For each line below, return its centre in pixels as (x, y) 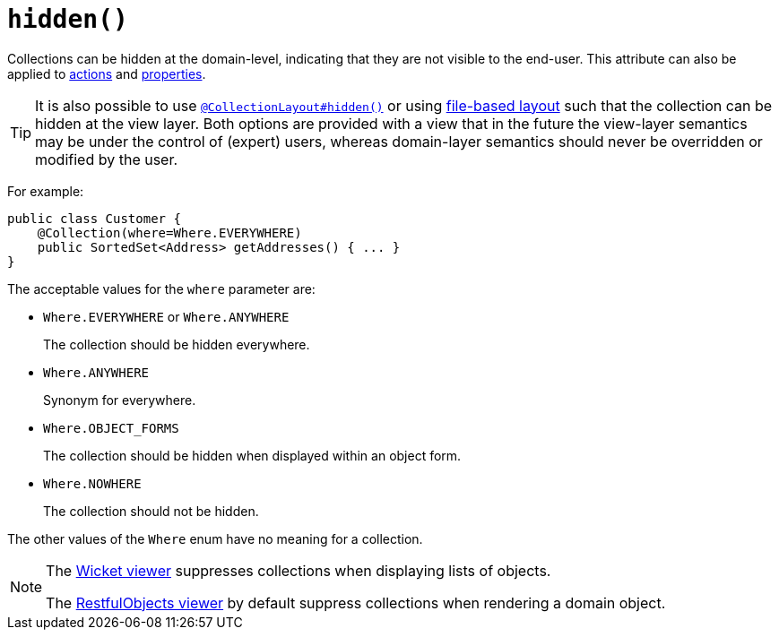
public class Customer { (94, 218)
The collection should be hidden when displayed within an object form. (252, 455)
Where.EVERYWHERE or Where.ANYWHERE (166, 316)
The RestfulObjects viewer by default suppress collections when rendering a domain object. (356, 603)
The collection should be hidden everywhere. (177, 344)
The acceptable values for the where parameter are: (161, 288)
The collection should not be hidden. (151, 511)
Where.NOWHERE (92, 483)
